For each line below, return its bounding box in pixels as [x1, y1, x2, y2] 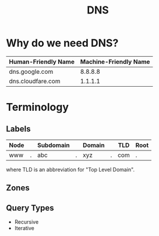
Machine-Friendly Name [80, 57, 150, 66]
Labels [6, 124, 31, 134]
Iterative [14, 225, 35, 232]
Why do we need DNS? [6, 36, 119, 50]
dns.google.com [9, 67, 54, 76]
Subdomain [37, 141, 70, 149]
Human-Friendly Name [9, 57, 75, 66]
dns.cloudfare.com [9, 77, 61, 85]
